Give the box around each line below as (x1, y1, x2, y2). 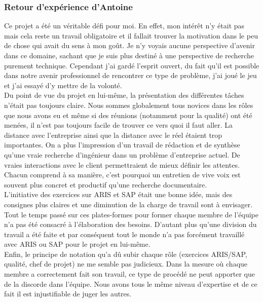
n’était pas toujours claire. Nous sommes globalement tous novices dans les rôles (4, 99, 253, 110)
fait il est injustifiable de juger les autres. (4, 288, 132, 299)
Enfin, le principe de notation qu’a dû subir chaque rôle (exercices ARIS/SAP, (4, 248, 247, 259)
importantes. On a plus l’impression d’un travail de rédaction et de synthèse (4, 139, 240, 150)
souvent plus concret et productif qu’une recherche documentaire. (4, 179, 207, 190)
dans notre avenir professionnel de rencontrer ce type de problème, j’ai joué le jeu (4, 70, 257, 81)
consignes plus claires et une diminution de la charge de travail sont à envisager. (4, 199, 253, 209)
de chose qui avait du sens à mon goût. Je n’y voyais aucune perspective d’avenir (4, 40, 255, 51)
